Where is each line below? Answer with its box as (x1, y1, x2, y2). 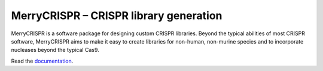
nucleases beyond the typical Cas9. (11, 47, 100, 54)
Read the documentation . (11, 57, 74, 64)
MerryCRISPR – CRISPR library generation (11, 9, 223, 22)
